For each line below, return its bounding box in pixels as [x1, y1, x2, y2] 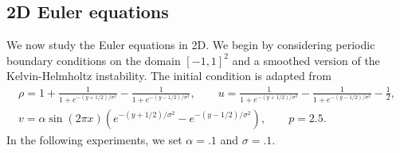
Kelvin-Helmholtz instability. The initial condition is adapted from [6, 67, 331, 84]
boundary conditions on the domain [6, 52, 181, 68]
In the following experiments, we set [6, 131, 182, 147]
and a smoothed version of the [232, 52, 380, 68]
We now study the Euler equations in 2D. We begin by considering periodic [6, 36, 375, 53]
